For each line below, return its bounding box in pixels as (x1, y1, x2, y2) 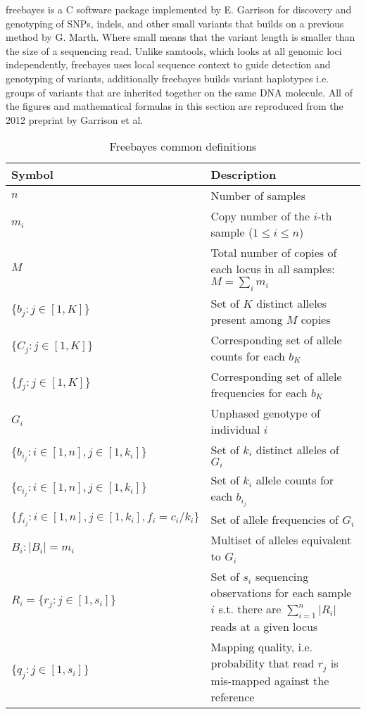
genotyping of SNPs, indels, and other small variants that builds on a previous (6, 15, 344, 30)
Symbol (11, 166, 53, 183)
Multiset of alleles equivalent (210, 532, 352, 549)
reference (210, 689, 255, 706)
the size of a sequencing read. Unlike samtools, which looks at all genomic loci (6, 43, 342, 58)
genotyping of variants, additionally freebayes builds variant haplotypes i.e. (6, 70, 329, 85)
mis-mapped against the (210, 672, 329, 689)
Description (210, 166, 277, 183)
